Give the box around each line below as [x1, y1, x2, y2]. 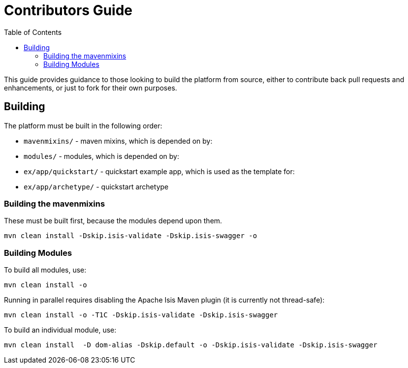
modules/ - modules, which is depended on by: [24, 152, 180, 160]
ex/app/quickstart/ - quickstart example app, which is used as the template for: [24, 167, 295, 176]
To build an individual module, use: [4, 326, 117, 335]
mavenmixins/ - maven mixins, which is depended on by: [24, 136, 213, 145]
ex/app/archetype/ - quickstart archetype [24, 182, 169, 191]
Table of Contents [4, 28, 62, 36]
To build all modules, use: [4, 266, 87, 275]
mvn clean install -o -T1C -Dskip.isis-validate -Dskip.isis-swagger [4, 311, 278, 319]
